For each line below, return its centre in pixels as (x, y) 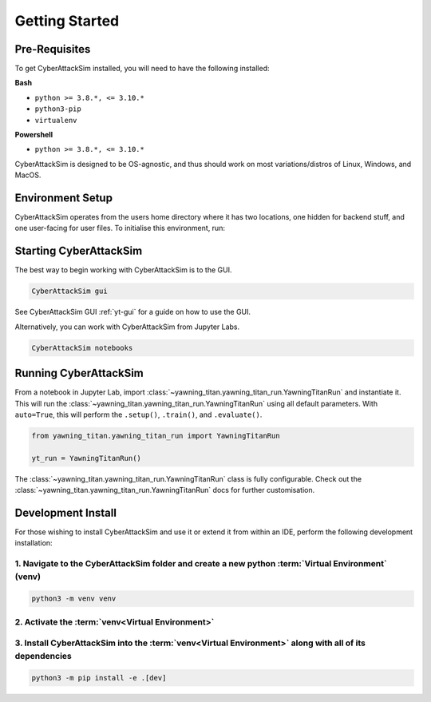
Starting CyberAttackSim (79, 251)
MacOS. (28, 175)
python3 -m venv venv (74, 599)
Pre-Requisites (53, 49)
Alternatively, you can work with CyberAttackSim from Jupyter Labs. (127, 327)
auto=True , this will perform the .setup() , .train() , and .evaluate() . (138, 414)
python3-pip (58, 109)
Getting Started (67, 21)
